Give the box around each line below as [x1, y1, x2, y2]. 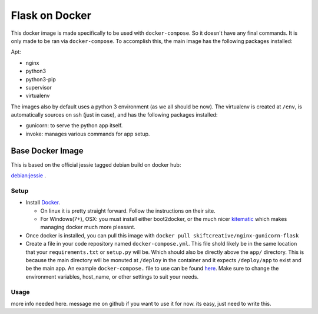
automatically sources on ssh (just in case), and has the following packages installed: [11, 111, 218, 118]
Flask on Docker [11, 9, 91, 22]
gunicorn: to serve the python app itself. [25, 122, 123, 129]
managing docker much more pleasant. [40, 224, 135, 231]
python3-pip [25, 75, 56, 82]
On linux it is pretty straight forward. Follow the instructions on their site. [40, 207, 216, 214]
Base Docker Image [11, 146, 84, 156]
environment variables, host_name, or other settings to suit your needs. [25, 273, 199, 280]
